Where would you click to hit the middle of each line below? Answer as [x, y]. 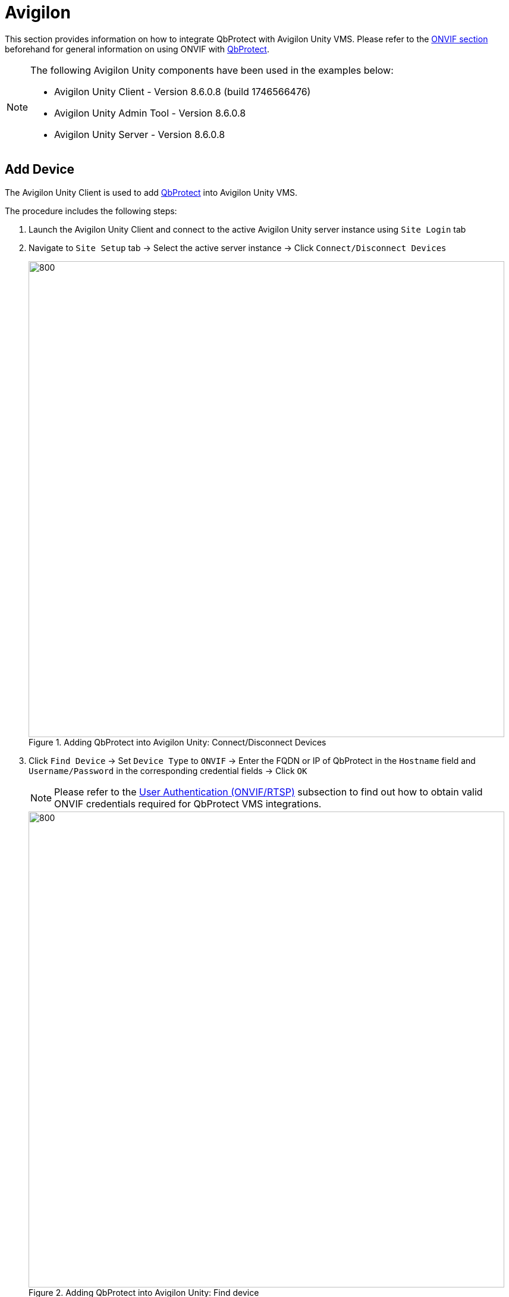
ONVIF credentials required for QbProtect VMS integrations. [188, 803]
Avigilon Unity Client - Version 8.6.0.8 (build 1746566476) [183, 91]
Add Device [40, 170]
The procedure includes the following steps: [91, 211]
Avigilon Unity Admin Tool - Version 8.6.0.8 [150, 113]
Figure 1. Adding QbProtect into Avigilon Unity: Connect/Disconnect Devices [177, 742]
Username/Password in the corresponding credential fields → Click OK [168, 770]
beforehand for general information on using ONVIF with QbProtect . [137, 49]
